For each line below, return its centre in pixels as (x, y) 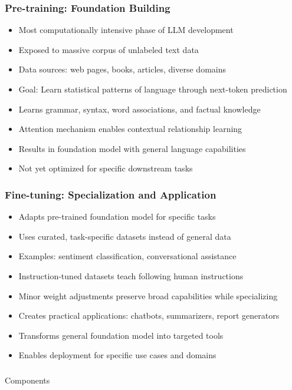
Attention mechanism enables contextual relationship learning (130, 129)
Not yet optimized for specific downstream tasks (106, 168)
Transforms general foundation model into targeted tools (121, 335)
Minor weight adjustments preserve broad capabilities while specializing (148, 295)
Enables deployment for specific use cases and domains (117, 355)
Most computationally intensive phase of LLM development (126, 30)
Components (27, 380)
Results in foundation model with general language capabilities (132, 148)
